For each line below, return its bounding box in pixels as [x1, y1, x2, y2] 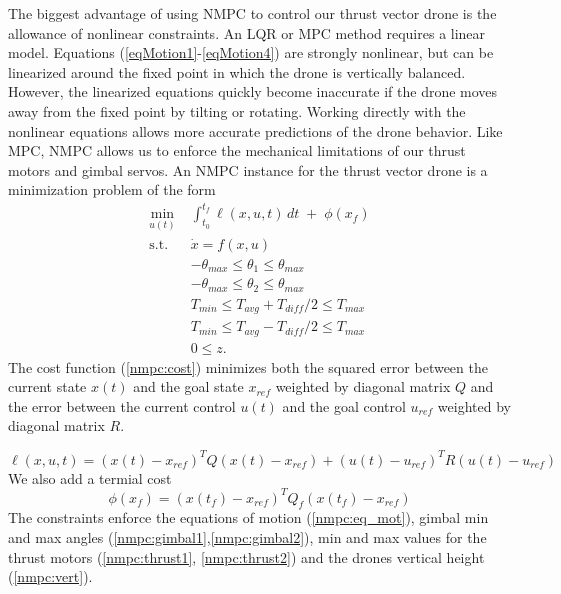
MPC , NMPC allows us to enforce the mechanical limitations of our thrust [8, 140, 466, 161]
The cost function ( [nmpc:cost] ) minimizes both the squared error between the [8, 356, 488, 377]
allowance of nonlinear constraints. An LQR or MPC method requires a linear [8, 22, 486, 43]
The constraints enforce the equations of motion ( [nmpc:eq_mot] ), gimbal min [8, 507, 489, 528]
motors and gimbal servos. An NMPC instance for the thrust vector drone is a [8, 159, 488, 180]
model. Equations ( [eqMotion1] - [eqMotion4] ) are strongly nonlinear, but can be [8, 42, 494, 63]
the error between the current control [8, 395, 236, 416]
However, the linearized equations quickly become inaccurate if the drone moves [8, 81, 498, 102]
